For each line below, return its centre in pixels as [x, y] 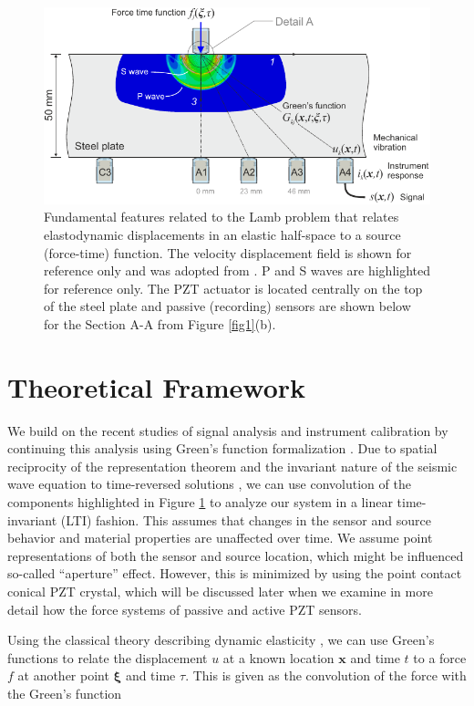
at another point [63, 675]
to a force [440, 657]
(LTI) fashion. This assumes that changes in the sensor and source [246, 519]
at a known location [278, 657]
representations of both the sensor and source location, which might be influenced [236, 555]
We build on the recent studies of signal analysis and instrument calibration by [228, 430]
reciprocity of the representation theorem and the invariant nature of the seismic [232, 466]
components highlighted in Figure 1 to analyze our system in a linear [200, 502]
